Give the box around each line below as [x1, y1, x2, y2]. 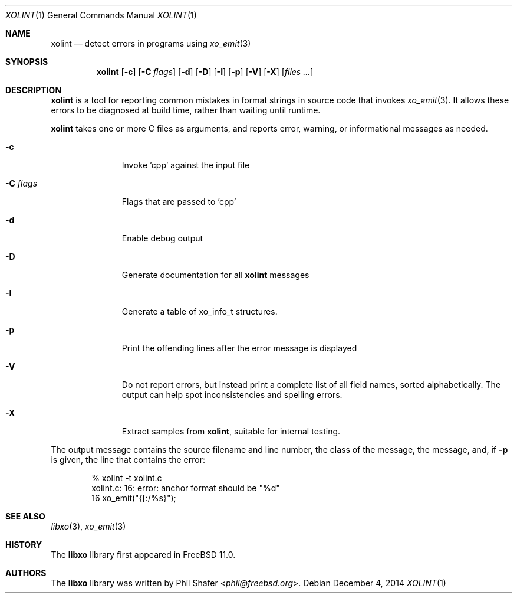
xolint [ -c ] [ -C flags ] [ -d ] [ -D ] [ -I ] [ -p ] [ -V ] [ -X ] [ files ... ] [96, 67, 314, 77]
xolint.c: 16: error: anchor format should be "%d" [91, 483, 280, 493]
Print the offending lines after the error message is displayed [121, 343, 357, 353]
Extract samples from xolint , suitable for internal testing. [121, 426, 341, 436]
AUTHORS [5, 568, 47, 578]
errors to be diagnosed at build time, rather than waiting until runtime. [51, 105, 321, 115]
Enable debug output [121, 233, 203, 243]
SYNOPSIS [5, 57, 48, 67]
